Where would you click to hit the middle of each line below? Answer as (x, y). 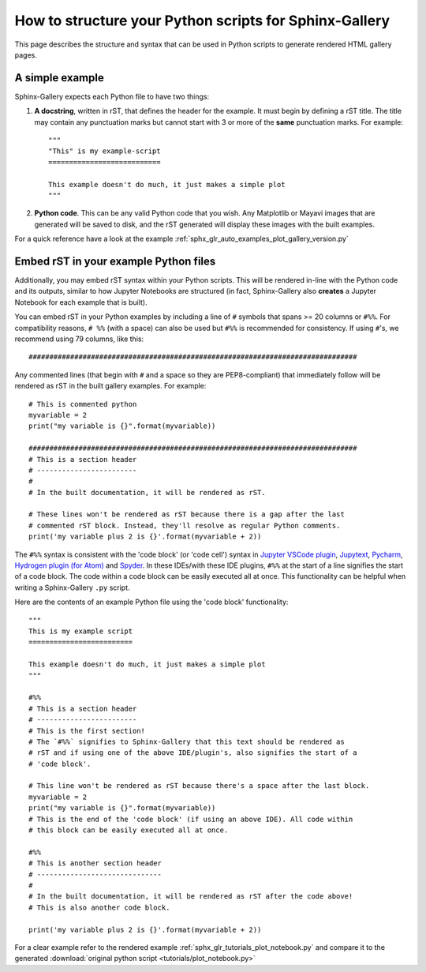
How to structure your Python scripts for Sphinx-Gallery (202, 21)
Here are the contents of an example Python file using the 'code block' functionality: (151, 602)
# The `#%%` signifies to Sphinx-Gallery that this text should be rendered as (187, 741)
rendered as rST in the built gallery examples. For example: (110, 386)
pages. (26, 54)
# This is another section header (95, 863)
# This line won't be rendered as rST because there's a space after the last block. (199, 786)
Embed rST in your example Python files (115, 261)
